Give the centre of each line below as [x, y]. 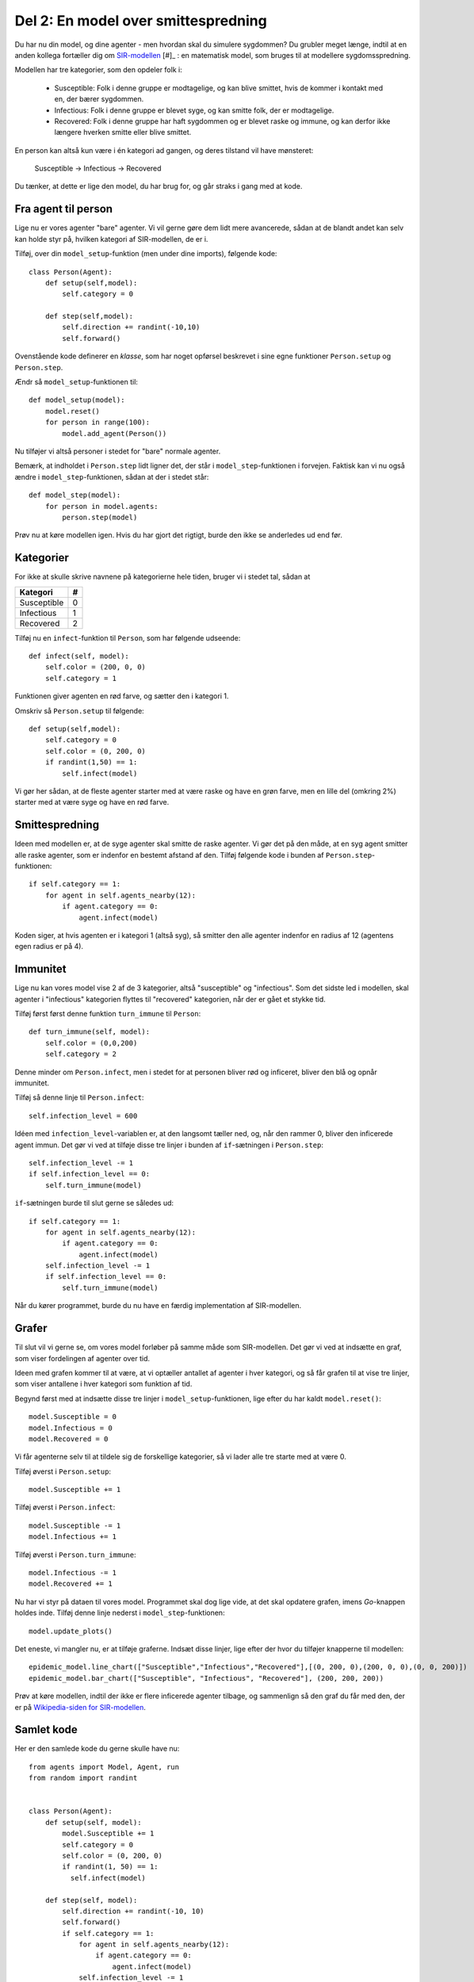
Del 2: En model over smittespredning [141, 21]
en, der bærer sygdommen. [99, 99]
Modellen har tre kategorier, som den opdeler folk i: [98, 70]
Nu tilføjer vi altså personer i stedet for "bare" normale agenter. [118, 451]
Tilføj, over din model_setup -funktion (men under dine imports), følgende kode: [146, 254]
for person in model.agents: [101, 506]
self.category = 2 [81, 1054]
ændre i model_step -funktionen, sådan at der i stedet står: [112, 476]
